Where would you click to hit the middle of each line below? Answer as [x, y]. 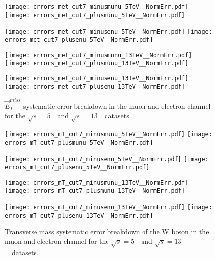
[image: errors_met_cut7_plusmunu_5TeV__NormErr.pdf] [95, 15]
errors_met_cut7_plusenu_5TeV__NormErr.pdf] [79, 40]
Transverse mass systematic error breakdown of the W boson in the [107, 231]
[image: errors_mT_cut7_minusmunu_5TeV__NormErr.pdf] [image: [108, 134]
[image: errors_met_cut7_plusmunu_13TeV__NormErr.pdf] [97, 63]
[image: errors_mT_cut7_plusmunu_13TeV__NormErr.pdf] [95, 191]
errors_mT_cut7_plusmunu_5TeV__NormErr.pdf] [79, 142]
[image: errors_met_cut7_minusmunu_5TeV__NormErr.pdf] [97, 7]
